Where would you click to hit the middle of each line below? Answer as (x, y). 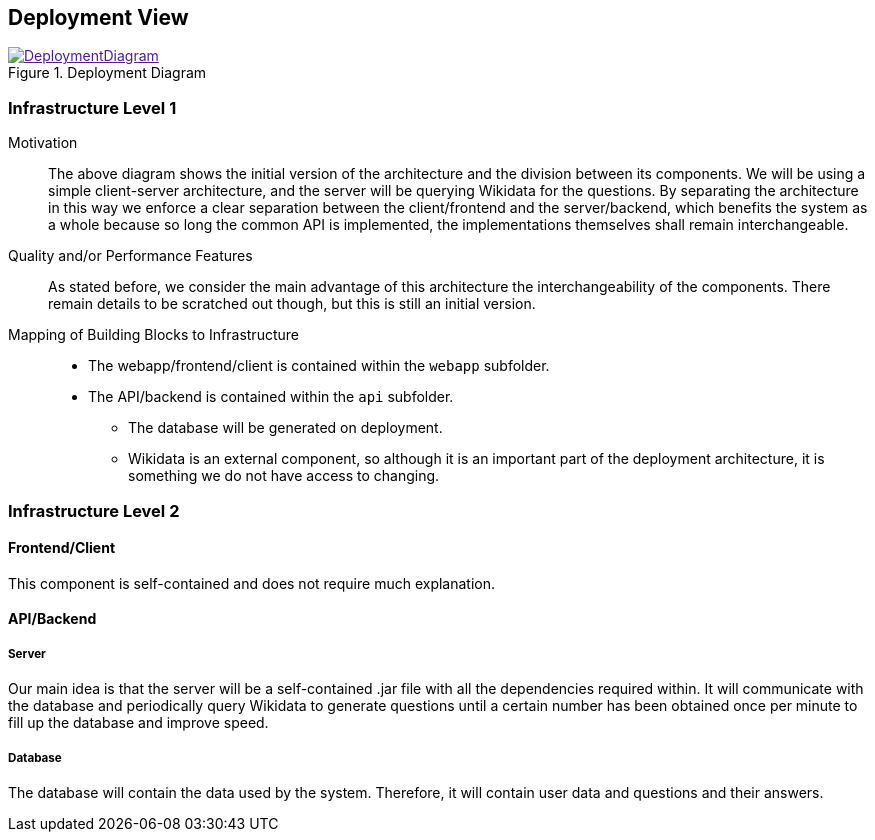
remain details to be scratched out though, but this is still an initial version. (292, 304)
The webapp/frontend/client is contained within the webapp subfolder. (319, 366)
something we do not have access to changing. (284, 476)
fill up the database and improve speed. (138, 723)
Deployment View (98, 17)
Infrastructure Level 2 (94, 510)
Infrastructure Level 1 (92, 107)
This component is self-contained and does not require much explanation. (252, 583)
